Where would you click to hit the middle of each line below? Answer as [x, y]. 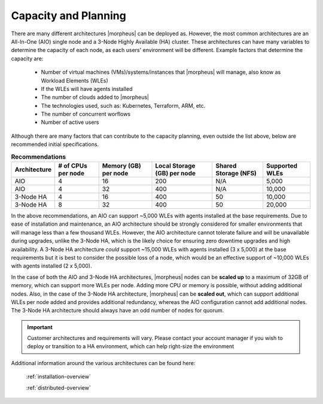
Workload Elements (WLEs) [75, 80]
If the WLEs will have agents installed [87, 89]
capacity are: [27, 58]
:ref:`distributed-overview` [58, 388]
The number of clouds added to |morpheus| [95, 97]
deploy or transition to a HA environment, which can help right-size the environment [131, 347]
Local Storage [175, 166]
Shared [226, 166]
